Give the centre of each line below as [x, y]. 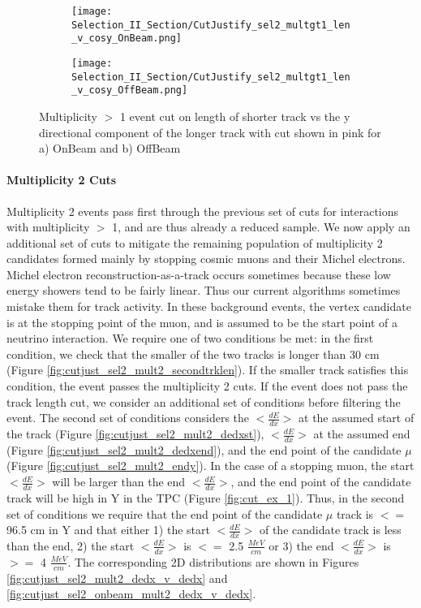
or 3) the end [301, 545]
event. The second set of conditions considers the [128, 418]
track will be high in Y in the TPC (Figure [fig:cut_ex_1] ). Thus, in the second [206, 497]
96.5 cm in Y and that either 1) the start [108, 530]
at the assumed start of [357, 418]
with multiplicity [48, 227]
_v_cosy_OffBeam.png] [130, 91]
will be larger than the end [119, 482]
